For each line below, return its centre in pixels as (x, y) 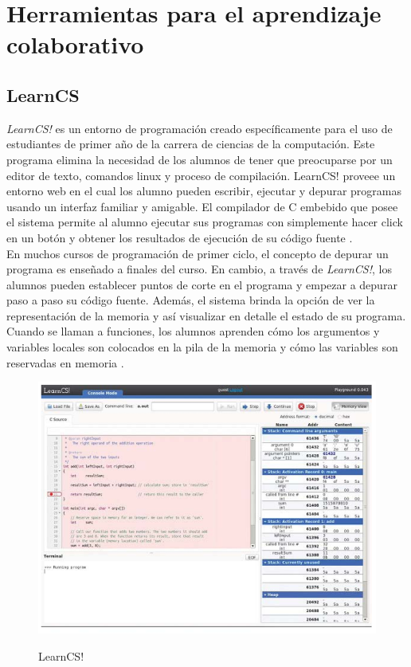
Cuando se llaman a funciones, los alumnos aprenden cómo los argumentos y (193, 331)
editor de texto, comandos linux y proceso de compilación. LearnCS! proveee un (201, 175)
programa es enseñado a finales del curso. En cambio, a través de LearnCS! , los (199, 269)
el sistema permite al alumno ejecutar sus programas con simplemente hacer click (205, 222)
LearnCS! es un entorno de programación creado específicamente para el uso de (200, 128)
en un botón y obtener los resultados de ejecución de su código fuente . (180, 237)
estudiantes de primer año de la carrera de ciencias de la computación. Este (191, 144)
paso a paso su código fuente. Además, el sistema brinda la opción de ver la (191, 300)
